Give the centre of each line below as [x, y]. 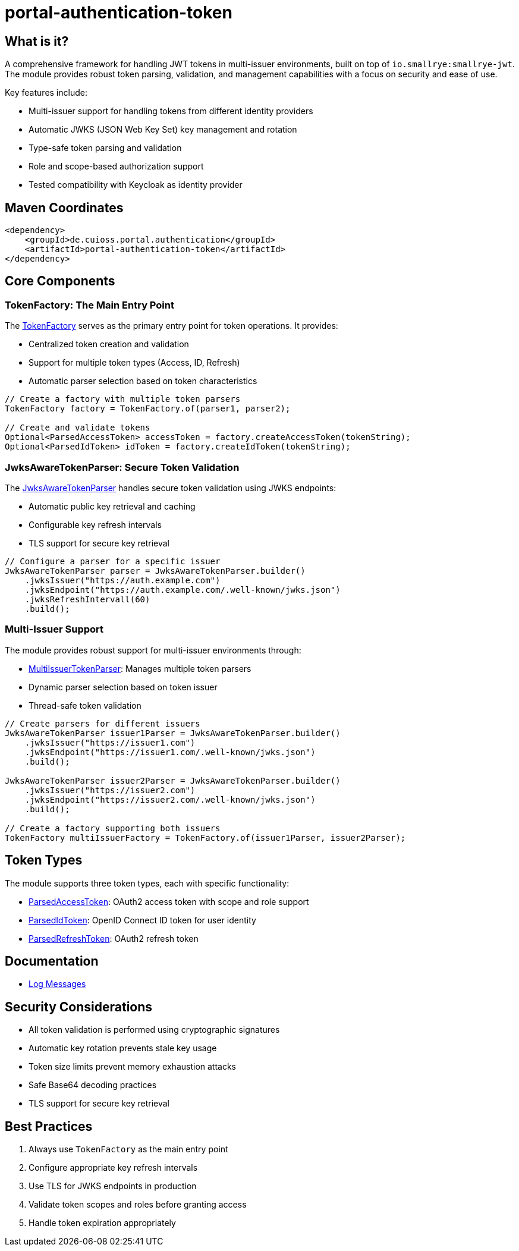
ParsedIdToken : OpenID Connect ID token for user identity [142, 920]
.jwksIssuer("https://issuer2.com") [110, 790]
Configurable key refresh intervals [95, 524]
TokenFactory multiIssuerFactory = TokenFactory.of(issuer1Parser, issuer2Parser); [205, 837]
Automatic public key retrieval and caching [112, 506]
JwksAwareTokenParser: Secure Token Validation [122, 467]
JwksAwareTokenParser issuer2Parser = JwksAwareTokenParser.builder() [173, 780]
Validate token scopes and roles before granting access [138, 1205]
